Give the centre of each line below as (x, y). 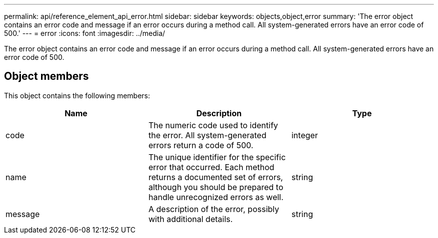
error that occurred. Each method (211, 167)
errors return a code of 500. (201, 145)
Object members (46, 76)
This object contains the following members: (77, 95)
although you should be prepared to (216, 187)
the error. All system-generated (207, 135)
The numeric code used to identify (213, 125)
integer (304, 135)
